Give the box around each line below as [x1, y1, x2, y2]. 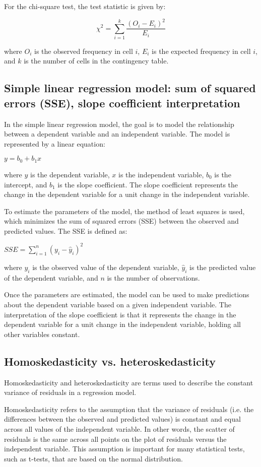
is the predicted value [189, 261, 256, 272]
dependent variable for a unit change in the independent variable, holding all [4, 319, 241, 329]
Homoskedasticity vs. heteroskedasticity [4, 353, 216, 369]
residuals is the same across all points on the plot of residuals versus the [4, 433, 227, 444]
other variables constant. [4, 328, 80, 339]
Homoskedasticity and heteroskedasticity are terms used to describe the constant [4, 377, 253, 387]
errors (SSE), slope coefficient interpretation [4, 95, 240, 110]
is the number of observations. [107, 272, 200, 283]
